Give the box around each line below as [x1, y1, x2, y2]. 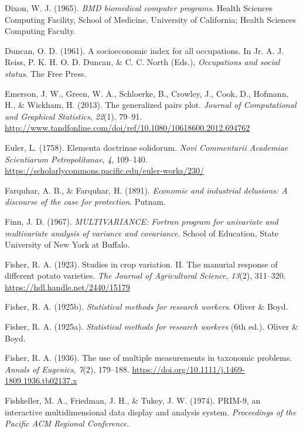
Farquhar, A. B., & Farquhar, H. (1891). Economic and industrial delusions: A [5, 184, 288, 196]
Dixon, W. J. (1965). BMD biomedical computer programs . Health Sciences [5, 2, 273, 13]
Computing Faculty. [5, 25, 76, 37]
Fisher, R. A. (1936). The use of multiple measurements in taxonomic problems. [5, 351, 292, 364]
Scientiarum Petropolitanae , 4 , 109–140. [5, 153, 148, 165]
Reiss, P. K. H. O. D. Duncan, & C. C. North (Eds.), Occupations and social [5, 56, 280, 68]
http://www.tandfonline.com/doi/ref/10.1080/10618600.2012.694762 [5, 121, 250, 134]
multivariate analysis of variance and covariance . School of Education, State [5, 226, 279, 239]
